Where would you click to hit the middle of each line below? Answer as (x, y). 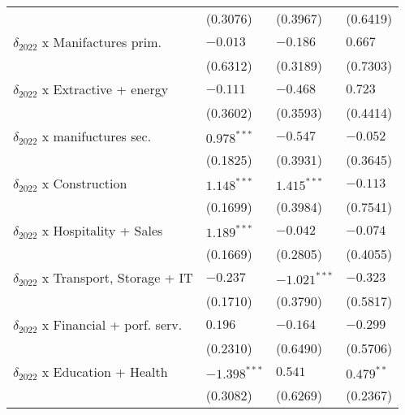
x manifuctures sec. (97, 136)
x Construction (84, 183)
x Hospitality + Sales (102, 230)
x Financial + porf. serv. (112, 324)
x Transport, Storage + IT (117, 277)
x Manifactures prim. (102, 42)
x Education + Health (105, 372)
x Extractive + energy (105, 89)
